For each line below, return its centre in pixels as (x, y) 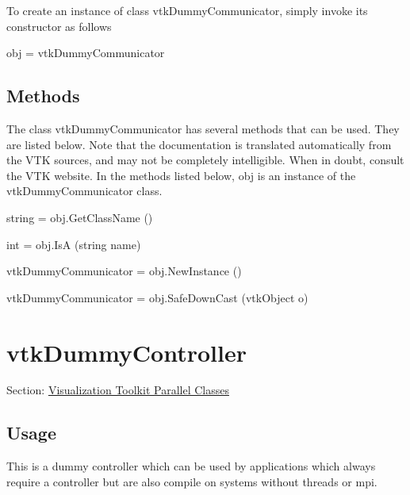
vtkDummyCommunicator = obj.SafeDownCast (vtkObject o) (157, 297)
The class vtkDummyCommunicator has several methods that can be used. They (203, 128)
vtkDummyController (126, 352)
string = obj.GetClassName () (80, 217)
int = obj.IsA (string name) (74, 244)
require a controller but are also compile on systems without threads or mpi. (192, 481)
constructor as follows (59, 26)
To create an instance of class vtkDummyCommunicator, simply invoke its (187, 10)
